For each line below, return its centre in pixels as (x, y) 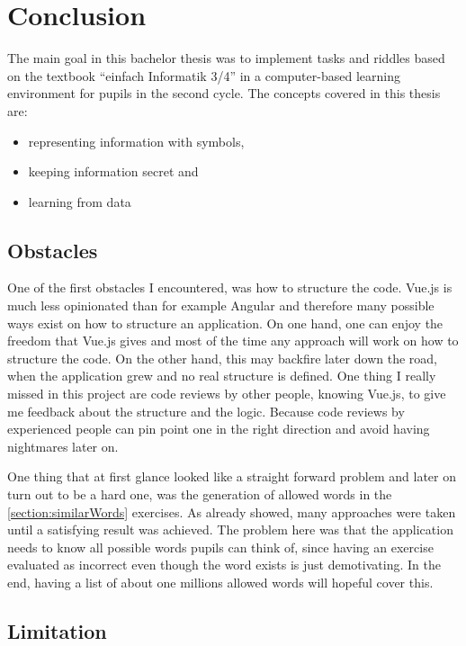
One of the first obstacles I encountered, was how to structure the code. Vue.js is (230, 287)
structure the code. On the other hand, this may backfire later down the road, (222, 358)
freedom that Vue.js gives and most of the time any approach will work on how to (233, 341)
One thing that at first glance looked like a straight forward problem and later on (232, 476)
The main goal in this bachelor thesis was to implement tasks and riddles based (226, 58)
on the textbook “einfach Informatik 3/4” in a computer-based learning (204, 75)
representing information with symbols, (136, 141)
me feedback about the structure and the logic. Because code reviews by (206, 411)
